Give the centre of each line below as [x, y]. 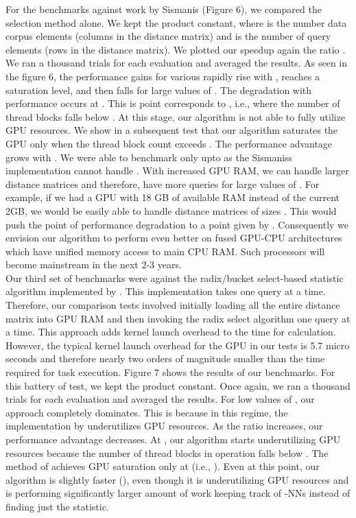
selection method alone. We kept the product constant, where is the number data [176, 22]
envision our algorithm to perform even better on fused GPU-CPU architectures [174, 238]
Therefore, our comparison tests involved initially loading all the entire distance [173, 305]
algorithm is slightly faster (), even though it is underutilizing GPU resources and [177, 479]
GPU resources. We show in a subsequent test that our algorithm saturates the [172, 130]
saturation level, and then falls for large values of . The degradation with [159, 90]
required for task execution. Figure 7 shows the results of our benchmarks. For [170, 372]
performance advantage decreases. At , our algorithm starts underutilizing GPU [173, 439]
